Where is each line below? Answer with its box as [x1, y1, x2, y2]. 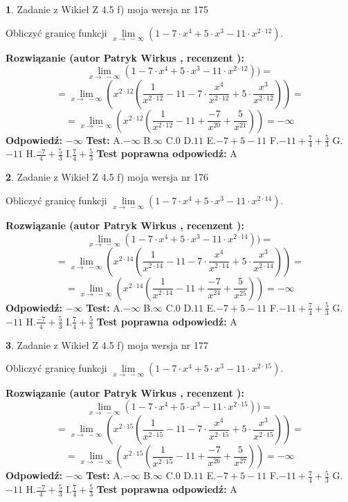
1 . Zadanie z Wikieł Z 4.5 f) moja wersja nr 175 [6, 2, 208, 16]
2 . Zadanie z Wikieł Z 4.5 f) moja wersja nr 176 [6, 170, 208, 184]
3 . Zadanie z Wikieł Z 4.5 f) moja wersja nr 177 [6, 337, 208, 352]
